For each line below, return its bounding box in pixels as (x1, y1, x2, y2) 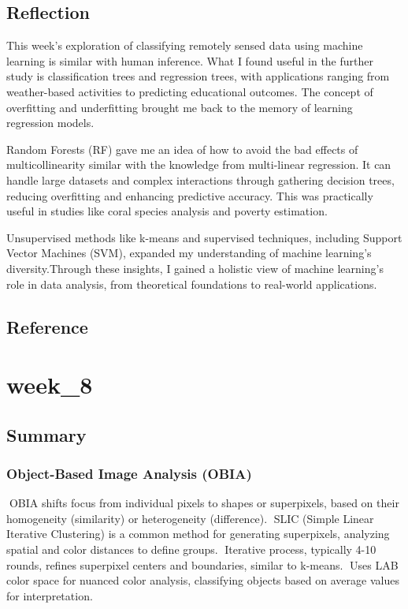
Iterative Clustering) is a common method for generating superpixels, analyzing (6, 525, 390, 542)
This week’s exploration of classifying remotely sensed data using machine (6, 37, 363, 54)
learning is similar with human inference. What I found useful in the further (6, 52, 373, 69)
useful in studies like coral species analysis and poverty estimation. (6, 203, 328, 219)
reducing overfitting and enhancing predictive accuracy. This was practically (6, 187, 373, 204)
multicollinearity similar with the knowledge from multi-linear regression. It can (6, 156, 391, 173)
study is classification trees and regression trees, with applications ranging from (6, 68, 390, 84)
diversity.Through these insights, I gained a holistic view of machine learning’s (6, 260, 384, 276)
